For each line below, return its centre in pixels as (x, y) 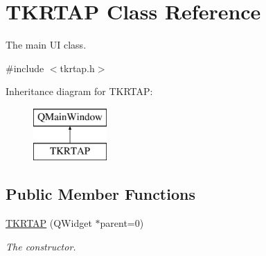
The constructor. (41, 246)
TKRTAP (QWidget (49, 223)
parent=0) (122, 223)
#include (25, 68)
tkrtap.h (77, 68)
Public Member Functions (100, 194)
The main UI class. (46, 45)
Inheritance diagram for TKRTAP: (79, 91)
